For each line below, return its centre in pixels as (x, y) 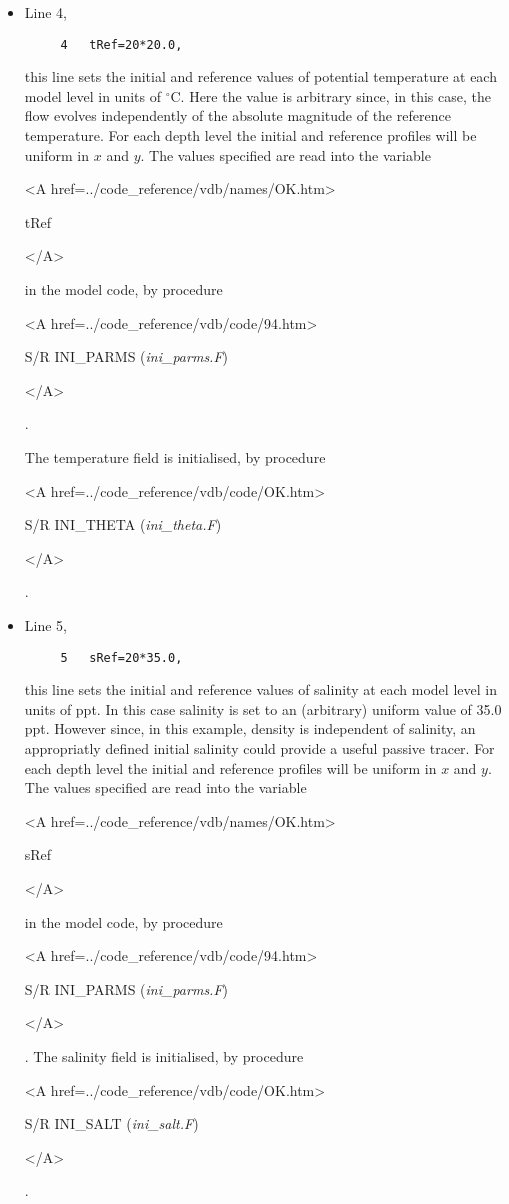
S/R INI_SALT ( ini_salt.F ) (111, 1123)
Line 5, (45, 624)
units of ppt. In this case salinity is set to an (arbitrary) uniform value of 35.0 (263, 708)
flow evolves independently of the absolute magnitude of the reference (237, 115)
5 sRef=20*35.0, (121, 657)
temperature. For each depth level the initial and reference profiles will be (250, 135)
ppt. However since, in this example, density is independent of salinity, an (250, 728)
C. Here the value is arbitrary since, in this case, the (330, 95)
